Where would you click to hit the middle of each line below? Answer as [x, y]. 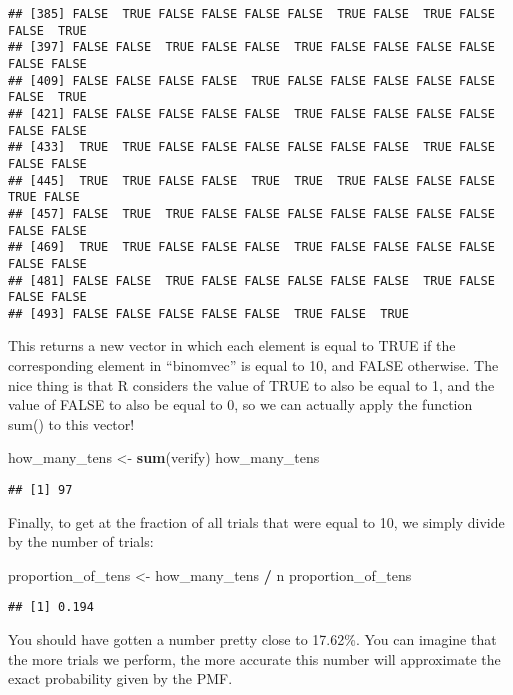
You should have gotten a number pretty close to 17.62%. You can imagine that [252, 639]
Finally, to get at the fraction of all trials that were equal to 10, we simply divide [256, 521]
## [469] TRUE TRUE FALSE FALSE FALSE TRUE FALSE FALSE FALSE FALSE [251, 247]
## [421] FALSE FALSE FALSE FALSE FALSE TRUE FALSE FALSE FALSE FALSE [251, 113]
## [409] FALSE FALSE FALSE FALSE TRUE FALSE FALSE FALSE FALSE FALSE [251, 80]
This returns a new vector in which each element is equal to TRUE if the [232, 345]
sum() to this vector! [71, 423]
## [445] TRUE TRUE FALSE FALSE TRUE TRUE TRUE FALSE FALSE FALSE [251, 180]
